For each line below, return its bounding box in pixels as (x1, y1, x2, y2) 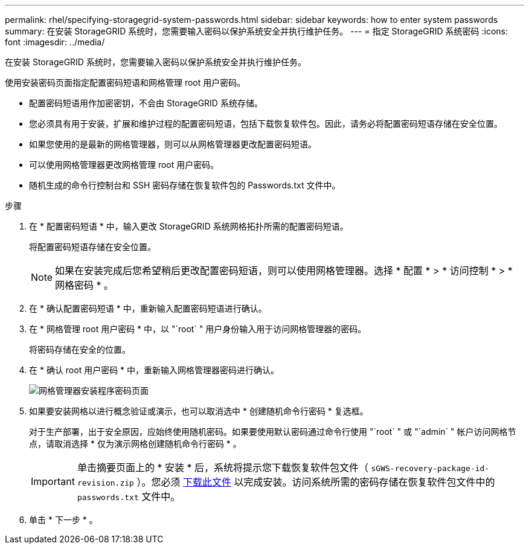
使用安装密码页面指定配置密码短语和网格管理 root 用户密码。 (5, 77, 246, 88)
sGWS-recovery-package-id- (371, 464, 490, 473)
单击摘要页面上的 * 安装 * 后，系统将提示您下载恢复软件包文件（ (77, 461, 369, 474)
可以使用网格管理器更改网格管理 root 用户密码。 (29, 159, 219, 170)
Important (31, 475, 75, 487)
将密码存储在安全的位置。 (29, 344, 130, 355)
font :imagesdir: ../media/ (5, 37, 105, 47)
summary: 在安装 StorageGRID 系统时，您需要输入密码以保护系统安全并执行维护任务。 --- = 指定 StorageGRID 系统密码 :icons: (5, 26, 508, 36)
